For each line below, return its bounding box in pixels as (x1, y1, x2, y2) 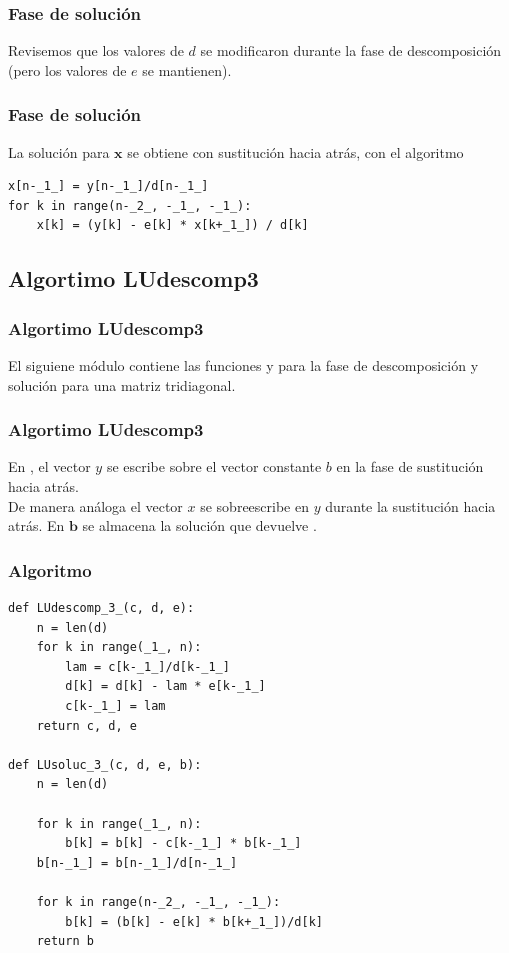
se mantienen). (142, 59, 232, 80)
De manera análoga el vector (8, 495, 183, 516)
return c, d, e (36, 718, 137, 733)
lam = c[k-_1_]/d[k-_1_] (65, 659, 230, 674)
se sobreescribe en (200, 495, 309, 516)
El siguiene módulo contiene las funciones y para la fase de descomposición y (8, 355, 479, 375)
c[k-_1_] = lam (65, 698, 166, 713)
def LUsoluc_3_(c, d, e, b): (8, 757, 202, 772)
